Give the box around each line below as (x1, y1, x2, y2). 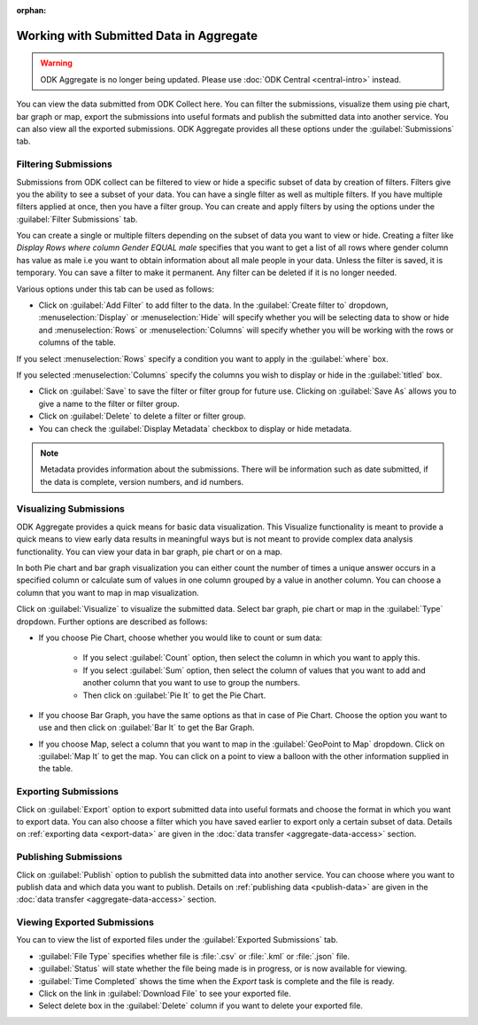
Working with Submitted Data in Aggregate (16, 27, 258, 43)
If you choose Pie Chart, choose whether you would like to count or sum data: (38, 632, 323, 643)
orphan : (16, 5, 47, 15)
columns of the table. (38, 337, 117, 348)
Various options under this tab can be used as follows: (16, 284, 214, 294)
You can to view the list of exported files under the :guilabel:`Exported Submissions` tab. (16, 935, 338, 945)
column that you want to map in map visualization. (16, 587, 199, 598)
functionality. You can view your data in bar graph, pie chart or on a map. (16, 546, 283, 557)
